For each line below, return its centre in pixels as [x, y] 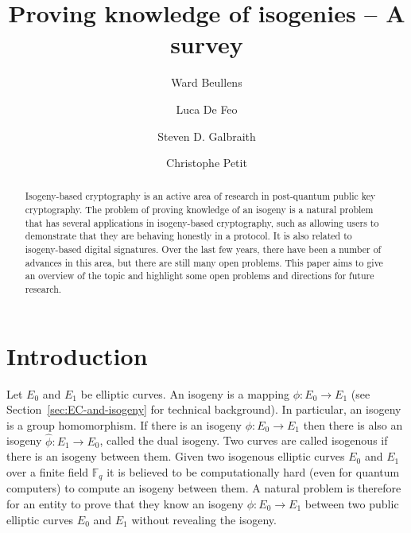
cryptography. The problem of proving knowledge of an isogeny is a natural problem [199, 210]
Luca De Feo [207, 109]
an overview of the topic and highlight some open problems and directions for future [200, 276]
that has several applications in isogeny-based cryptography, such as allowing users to [202, 222]
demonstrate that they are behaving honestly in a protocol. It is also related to [188, 236]
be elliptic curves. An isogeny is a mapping [185, 393]
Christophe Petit [207, 163]
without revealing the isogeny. [204, 519]
